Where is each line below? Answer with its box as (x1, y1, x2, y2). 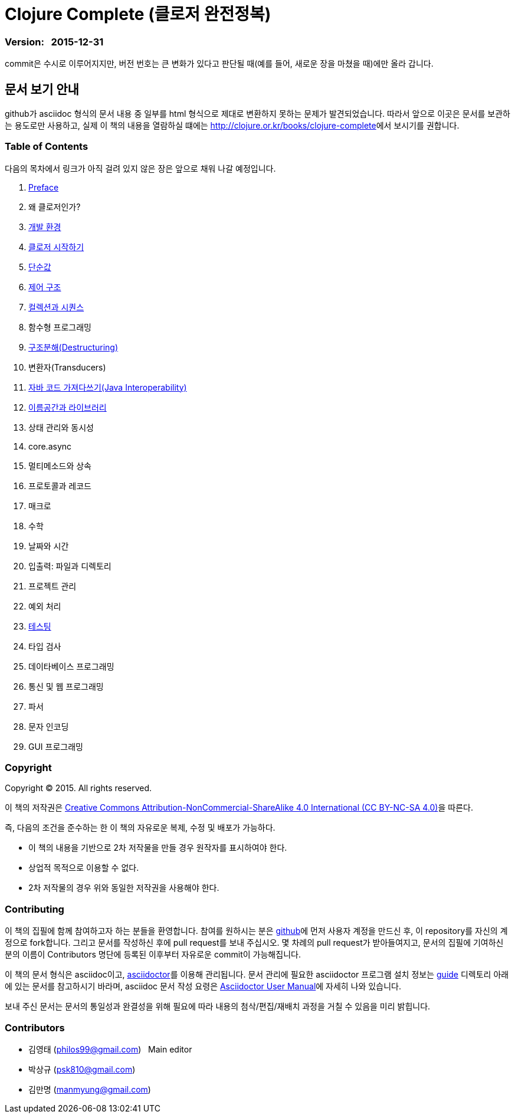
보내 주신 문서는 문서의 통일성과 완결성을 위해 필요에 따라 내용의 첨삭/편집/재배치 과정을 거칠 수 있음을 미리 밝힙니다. (5, 1001, 431, 1012)
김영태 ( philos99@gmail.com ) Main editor (28, 1044, 192, 1054)
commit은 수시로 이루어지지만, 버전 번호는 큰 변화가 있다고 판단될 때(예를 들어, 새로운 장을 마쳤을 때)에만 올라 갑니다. (5, 58, 434, 69)
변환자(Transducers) (28, 362, 106, 372)
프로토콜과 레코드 (28, 480, 91, 491)
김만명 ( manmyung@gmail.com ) (28, 1084, 151, 1094)
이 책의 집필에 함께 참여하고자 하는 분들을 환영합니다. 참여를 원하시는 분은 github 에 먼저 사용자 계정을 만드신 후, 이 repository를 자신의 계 (5, 926, 508, 936)
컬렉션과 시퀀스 (28, 301, 84, 312)
